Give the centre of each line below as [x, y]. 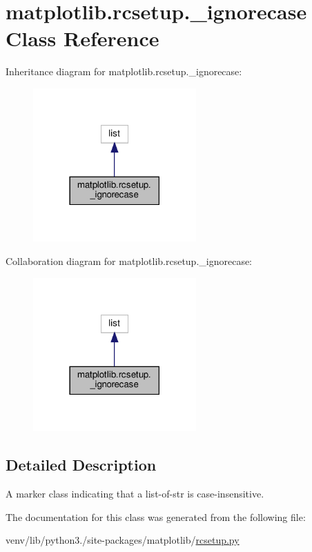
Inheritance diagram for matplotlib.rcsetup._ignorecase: [124, 71]
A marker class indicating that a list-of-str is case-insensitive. [135, 493]
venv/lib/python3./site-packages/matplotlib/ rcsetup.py [123, 540]
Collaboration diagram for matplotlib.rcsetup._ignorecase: [129, 261]
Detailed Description [81, 465]
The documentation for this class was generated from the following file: [156, 516]
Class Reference [82, 38]
